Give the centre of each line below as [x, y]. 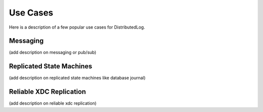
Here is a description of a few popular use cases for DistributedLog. [77, 27]
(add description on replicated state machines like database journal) [77, 78]
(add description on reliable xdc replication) [53, 103]
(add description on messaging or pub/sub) [53, 52]
